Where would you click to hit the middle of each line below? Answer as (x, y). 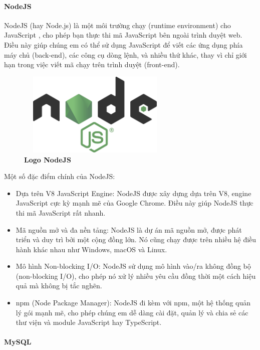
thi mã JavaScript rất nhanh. (61, 212)
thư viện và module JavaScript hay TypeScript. (89, 322)
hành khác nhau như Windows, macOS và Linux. (91, 249)
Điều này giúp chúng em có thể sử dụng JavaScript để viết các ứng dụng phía (123, 44)
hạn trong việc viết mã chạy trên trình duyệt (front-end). (92, 64)
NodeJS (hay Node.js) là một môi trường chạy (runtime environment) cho (117, 25)
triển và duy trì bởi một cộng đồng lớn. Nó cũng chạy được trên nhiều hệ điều (136, 239)
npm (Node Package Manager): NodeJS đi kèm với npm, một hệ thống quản (133, 303)
